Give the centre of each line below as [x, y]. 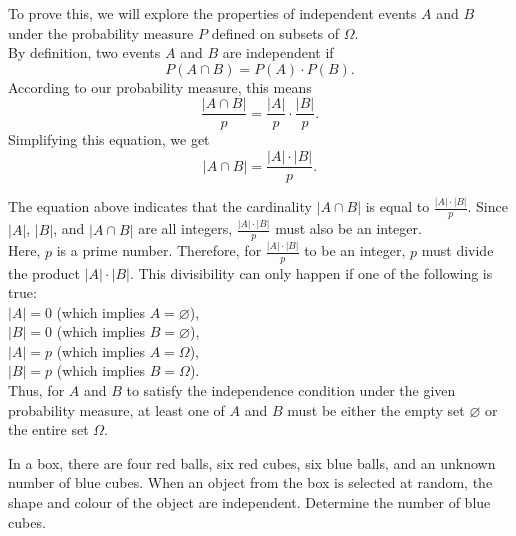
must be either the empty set [376, 409]
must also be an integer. [348, 228]
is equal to [397, 206]
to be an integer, [355, 250]
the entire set [48, 429]
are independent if [278, 52]
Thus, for [36, 390]
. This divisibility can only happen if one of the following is [311, 272]
